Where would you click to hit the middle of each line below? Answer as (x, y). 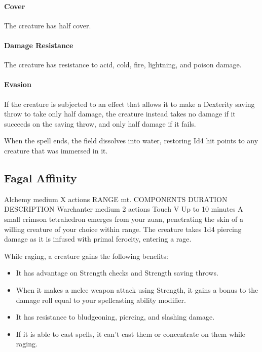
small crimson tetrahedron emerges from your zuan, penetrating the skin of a (124, 219)
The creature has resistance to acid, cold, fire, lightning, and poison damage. (123, 65)
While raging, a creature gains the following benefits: (86, 256)
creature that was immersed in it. (56, 150)
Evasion (18, 84)
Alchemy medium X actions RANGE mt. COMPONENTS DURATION (116, 199)
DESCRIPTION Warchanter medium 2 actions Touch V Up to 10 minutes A (124, 209)
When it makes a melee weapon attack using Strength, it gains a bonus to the (137, 289)
